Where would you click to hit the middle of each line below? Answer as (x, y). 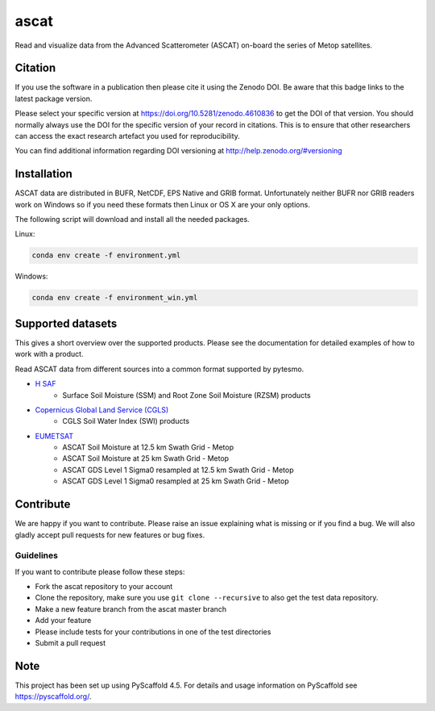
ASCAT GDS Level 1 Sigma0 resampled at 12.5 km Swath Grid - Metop (178, 470)
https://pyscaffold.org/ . (53, 696)
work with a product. (49, 354)
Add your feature (63, 621)
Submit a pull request (70, 643)
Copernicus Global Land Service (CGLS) (102, 410)
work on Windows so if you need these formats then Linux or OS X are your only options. (162, 204)
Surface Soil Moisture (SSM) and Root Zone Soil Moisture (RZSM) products (186, 395)
